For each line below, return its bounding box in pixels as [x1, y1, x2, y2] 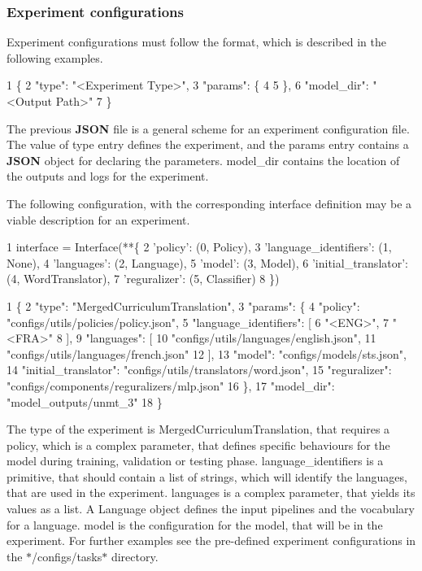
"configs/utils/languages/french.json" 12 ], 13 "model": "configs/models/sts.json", [7, 345, 407, 362]
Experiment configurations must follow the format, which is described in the [7, 33, 386, 50]
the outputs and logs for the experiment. [7, 168, 209, 185]
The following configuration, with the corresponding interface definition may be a [7, 194, 412, 211]
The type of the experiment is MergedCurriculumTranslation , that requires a [7, 421, 390, 438]
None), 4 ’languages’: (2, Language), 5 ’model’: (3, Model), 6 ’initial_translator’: [7, 254, 408, 271]
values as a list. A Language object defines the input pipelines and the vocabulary [7, 500, 415, 517]
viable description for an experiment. [7, 211, 190, 228]
